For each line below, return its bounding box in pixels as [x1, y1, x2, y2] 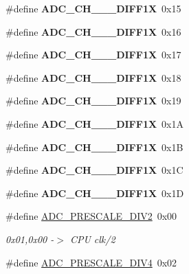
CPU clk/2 [69, 231, 115, 246]
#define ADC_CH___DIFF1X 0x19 [5, 93, 181, 108]
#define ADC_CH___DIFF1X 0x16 [5, 24, 181, 38]
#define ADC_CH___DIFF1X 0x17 [5, 47, 181, 62]
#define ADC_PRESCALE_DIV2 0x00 [5, 209, 177, 223]
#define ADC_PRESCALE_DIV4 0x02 [5, 255, 177, 269]
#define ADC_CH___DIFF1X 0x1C [5, 163, 184, 177]
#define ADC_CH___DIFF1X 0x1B [5, 139, 184, 154]
